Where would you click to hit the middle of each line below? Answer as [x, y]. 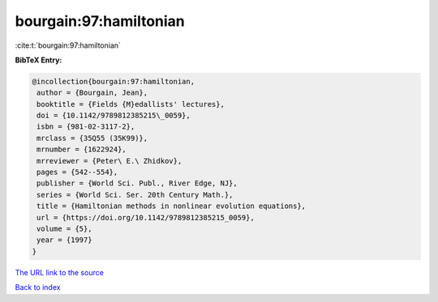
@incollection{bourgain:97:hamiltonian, [113, 81]
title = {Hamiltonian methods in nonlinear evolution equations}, [172, 206]
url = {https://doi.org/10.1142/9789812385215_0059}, [146, 217]
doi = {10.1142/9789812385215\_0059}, [114, 116]
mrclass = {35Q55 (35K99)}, [92, 138]
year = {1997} [64, 240]
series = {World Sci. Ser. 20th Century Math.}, [135, 195]
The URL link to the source [60, 272]
